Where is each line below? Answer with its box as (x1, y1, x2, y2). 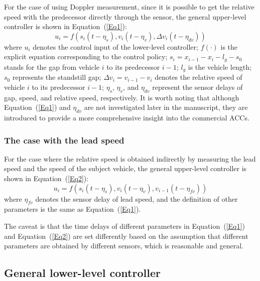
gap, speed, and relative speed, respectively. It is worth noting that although (4, 92, 239, 102)
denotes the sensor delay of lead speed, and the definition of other (35, 193, 238, 204)
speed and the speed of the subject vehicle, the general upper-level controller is (4, 163, 247, 174)
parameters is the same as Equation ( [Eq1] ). (4, 204, 141, 214)
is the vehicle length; (188, 61, 251, 72)
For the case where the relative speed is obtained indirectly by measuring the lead (4, 153, 256, 164)
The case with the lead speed (4, 133, 124, 146)
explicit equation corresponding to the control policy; (4, 51, 168, 62)
